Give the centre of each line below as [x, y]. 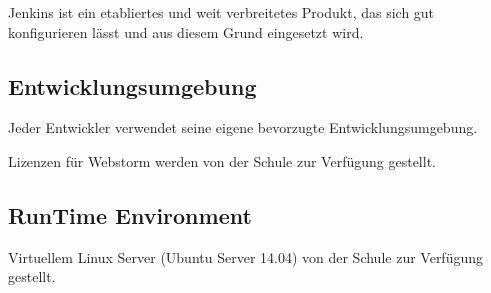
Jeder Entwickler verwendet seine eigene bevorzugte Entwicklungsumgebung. [243, 127]
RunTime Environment [130, 214]
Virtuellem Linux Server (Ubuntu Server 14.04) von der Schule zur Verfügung [246, 256]
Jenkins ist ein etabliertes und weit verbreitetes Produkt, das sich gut [221, 12]
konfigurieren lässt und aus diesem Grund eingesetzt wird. [186, 31]
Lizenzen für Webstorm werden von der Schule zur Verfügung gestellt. [222, 160]
